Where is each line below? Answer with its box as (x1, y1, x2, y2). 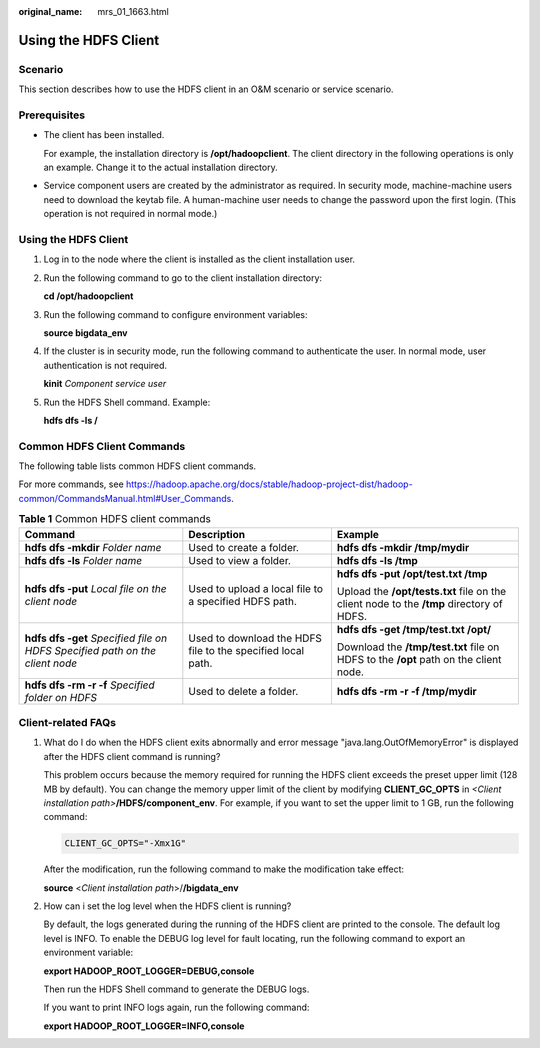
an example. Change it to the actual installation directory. (43, 161, 279, 174)
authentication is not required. (43, 359, 168, 371)
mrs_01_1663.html (97, 6, 170, 17)
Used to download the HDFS (188, 631, 322, 645)
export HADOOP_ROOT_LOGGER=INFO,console (43, 1020, 245, 1032)
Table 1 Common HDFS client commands (18, 512, 212, 526)
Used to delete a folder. (188, 684, 299, 698)
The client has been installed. (43, 129, 165, 141)
